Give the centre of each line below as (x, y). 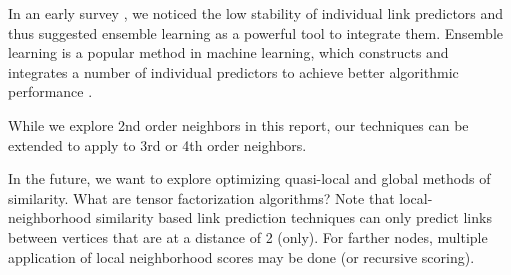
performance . (50, 91)
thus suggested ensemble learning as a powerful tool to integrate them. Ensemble (256, 32)
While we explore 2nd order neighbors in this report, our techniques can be (238, 124)
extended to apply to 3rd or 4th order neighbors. (157, 144)
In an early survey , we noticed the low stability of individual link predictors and (256, 13)
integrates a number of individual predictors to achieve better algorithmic (233, 71)
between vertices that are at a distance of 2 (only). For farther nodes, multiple (248, 236)
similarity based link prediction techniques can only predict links (293, 217)
